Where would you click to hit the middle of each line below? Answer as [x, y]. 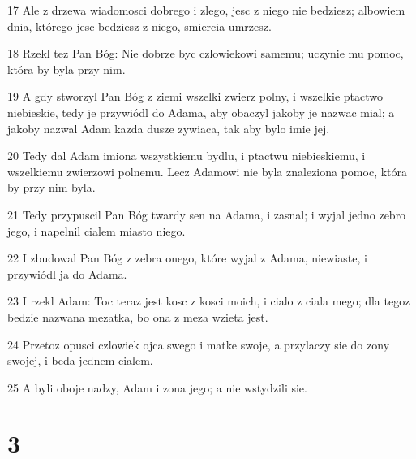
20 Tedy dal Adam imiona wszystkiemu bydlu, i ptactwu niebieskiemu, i [187, 156]
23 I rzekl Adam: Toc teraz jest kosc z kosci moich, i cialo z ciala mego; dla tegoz [209, 301]
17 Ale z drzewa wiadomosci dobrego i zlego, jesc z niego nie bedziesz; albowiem [206, 10]
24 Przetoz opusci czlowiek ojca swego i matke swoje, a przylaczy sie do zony [199, 344]
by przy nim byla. [51, 187]
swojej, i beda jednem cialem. [80, 360]
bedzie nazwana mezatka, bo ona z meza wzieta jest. [138, 316]
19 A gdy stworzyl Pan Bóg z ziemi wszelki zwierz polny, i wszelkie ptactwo [195, 96]
